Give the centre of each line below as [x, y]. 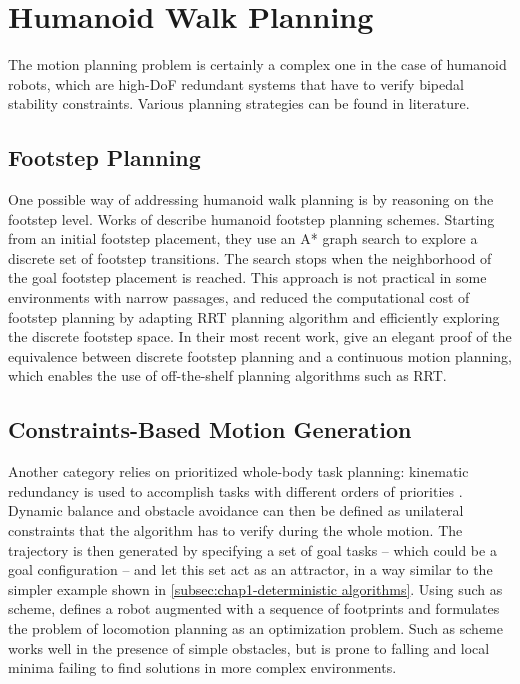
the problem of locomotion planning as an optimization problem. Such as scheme [255, 628]
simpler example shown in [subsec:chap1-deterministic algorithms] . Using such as [255, 588]
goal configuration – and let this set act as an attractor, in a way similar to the [250, 569]
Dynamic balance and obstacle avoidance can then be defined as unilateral [236, 510]
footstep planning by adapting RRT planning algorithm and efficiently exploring [254, 316]
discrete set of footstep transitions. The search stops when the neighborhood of [250, 257]
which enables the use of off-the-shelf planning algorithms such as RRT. [227, 375]
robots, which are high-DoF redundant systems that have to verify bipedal [236, 83]
